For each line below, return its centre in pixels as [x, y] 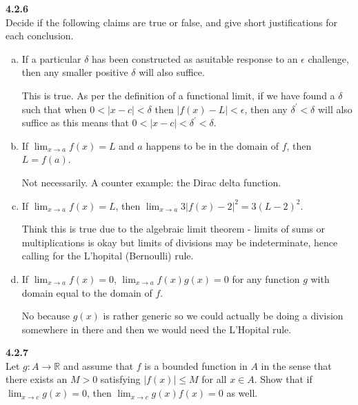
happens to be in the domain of [212, 145]
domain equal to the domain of [87, 292]
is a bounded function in [196, 365]
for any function [266, 278]
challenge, [328, 58]
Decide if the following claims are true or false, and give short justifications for [172, 22]
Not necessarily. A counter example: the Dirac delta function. [151, 182]
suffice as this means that [75, 122]
